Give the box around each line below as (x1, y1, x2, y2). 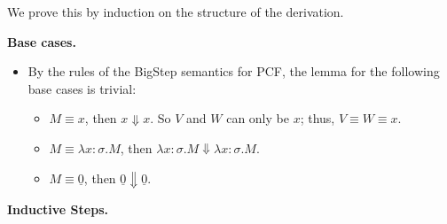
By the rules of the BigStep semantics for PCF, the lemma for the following (27, 62, 440, 81)
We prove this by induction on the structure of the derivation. (7, 3, 344, 20)
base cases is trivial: (27, 79, 137, 97)
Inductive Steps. (7, 200, 108, 219)
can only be (226, 109, 289, 127)
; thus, (300, 109, 335, 127)
